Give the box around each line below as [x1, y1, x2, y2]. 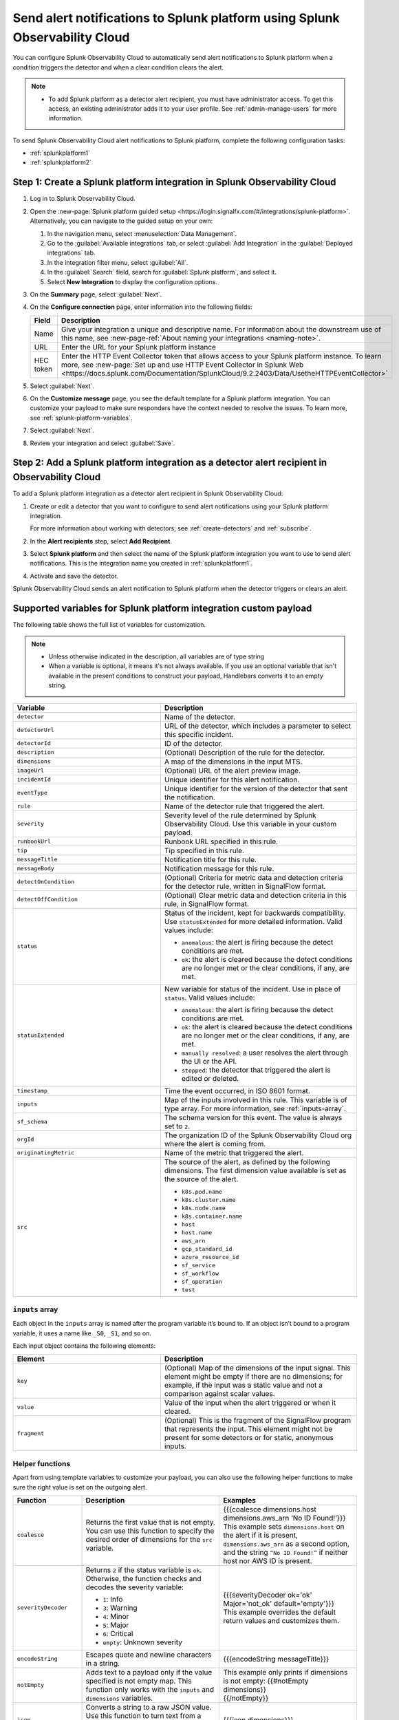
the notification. [164, 792, 216, 802]
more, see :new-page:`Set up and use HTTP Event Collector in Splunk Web [61, 360, 304, 369]
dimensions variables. [85, 1693, 153, 1703]
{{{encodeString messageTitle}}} [223, 1654, 330, 1664]
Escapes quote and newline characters [85, 1650, 212, 1659]
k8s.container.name [181, 1212, 243, 1220]
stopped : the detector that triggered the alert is [181, 1065, 331, 1075]
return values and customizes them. [223, 1615, 340, 1625]
